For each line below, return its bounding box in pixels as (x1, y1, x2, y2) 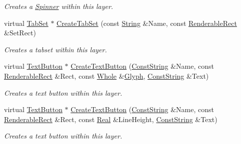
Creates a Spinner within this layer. (4, 1, 113, 11)
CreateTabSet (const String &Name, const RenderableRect (56, 17, 237, 28)
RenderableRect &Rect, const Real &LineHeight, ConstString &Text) (4, 114, 217, 124)
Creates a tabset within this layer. (4, 44, 107, 54)
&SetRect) (4, 27, 36, 38)
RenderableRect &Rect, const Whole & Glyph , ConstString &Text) (4, 70, 209, 81)
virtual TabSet (4, 17, 48, 28)
